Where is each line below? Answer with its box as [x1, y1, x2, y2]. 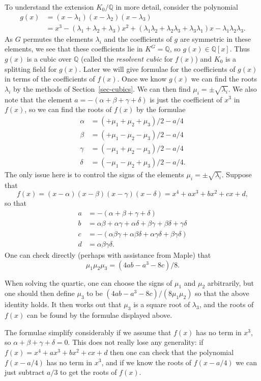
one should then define [5, 288, 75, 298]
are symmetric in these [180, 33, 251, 44]
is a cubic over [26, 53, 72, 64]
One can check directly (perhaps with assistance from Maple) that [5, 250, 211, 260]
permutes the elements [23, 33, 93, 44]
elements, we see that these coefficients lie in [5, 43, 143, 54]
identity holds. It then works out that [5, 299, 122, 310]
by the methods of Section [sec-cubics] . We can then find [13, 83, 191, 94]
